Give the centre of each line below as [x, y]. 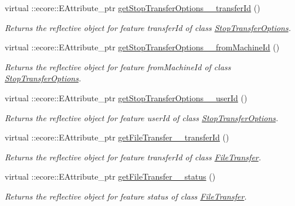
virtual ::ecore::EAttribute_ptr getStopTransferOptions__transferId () [133, 8]
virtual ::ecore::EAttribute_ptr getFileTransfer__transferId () [117, 137]
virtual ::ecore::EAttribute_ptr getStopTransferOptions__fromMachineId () [142, 47]
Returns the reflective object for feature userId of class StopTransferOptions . [142, 117]
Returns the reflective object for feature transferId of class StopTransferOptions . [148, 27]
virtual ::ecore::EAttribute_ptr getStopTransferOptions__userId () [126, 97]
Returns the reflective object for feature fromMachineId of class [118, 66]
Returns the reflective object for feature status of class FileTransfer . [126, 196]
